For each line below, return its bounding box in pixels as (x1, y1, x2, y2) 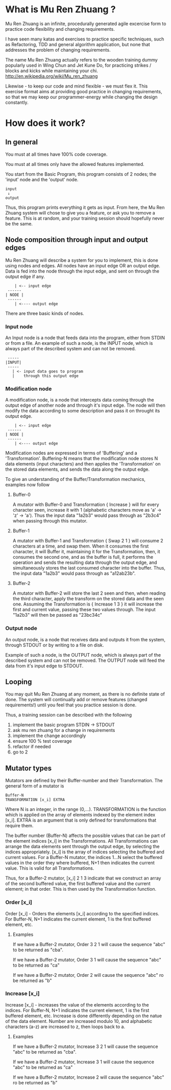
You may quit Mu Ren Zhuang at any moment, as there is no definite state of (5, 691, 165, 697)
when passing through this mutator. (12, 518, 88, 524)
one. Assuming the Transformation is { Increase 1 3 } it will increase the (12, 601, 162, 607)
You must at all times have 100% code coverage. (5, 151, 108, 157)
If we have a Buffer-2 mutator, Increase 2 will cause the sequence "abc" (12, 1074, 164, 1080)
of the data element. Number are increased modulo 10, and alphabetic (5, 1018, 152, 1024)
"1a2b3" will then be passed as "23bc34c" (12, 612, 103, 618)
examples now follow (5, 481, 50, 488)
